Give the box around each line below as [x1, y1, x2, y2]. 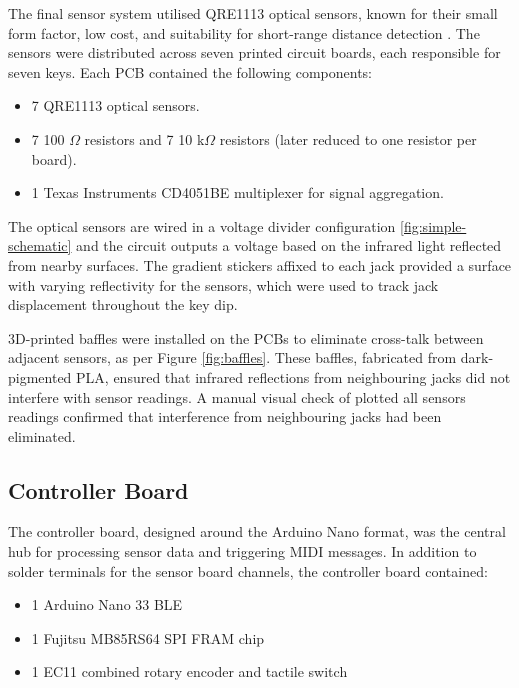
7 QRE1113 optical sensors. [31, 95, 200, 116]
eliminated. [8, 425, 76, 446]
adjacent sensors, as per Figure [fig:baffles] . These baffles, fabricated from [8, 347, 457, 368]
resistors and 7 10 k [84, 128, 205, 149]
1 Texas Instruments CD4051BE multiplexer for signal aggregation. [31, 182, 444, 203]
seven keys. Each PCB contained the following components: [8, 61, 373, 82]
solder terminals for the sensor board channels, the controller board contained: [8, 560, 488, 581]
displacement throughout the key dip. [8, 294, 238, 315]
